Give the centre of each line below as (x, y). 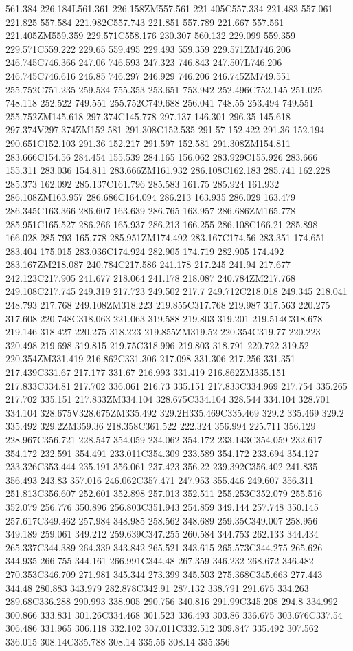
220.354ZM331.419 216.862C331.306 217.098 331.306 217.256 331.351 (150, 358)
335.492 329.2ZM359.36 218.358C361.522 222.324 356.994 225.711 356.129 (161, 426)
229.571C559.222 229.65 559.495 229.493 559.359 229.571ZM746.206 (148, 48)
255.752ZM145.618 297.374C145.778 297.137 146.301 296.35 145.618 (148, 116)
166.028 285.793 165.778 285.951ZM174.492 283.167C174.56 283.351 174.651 (166, 238)
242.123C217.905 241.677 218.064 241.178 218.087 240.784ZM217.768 (150, 277)
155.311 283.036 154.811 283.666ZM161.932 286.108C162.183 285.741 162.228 (168, 170)
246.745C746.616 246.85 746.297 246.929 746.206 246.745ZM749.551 (148, 75)
